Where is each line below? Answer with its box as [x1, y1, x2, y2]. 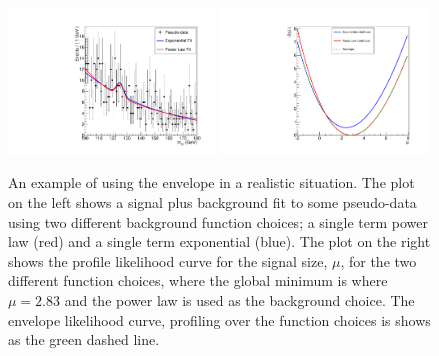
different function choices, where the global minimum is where [8, 270, 388, 291]
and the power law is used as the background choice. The [64, 289, 415, 310]
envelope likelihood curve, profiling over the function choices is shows [8, 309, 431, 330]
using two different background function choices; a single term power [8, 211, 428, 232]
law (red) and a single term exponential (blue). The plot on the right [8, 231, 431, 252]
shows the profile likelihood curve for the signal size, [8, 250, 328, 271]
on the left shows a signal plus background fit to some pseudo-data [8, 192, 417, 212]
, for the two [340, 250, 417, 271]
